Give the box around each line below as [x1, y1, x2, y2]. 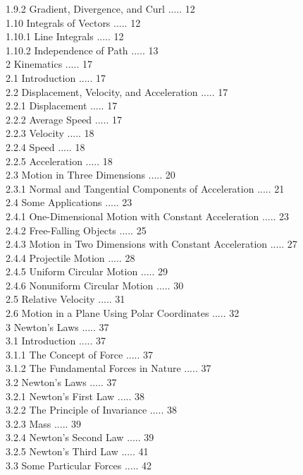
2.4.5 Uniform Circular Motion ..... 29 [6, 264, 168, 279]
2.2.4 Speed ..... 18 [6, 139, 85, 154]
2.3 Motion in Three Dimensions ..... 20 [6, 167, 175, 182]
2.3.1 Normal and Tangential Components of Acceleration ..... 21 [6, 181, 285, 196]
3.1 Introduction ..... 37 [6, 333, 106, 348]
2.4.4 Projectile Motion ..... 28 [6, 250, 135, 265]
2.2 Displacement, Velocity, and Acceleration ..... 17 [6, 84, 228, 99]
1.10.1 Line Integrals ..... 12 [6, 29, 124, 44]
